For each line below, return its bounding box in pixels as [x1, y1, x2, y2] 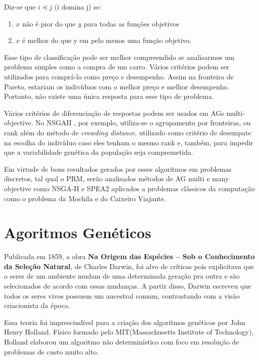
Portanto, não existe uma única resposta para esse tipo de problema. [4, 91, 214, 101]
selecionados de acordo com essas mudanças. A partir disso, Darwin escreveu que [4, 281, 251, 291]
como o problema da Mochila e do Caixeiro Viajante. [4, 193, 166, 203]
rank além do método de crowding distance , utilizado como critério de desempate [4, 127, 252, 137]
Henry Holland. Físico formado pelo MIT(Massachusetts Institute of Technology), [4, 327, 254, 337]
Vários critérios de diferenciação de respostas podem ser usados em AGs [4, 107, 224, 118]
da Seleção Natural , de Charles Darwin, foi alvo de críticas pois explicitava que [4, 261, 255, 271]
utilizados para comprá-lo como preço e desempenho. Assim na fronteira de [4, 71, 234, 81]
